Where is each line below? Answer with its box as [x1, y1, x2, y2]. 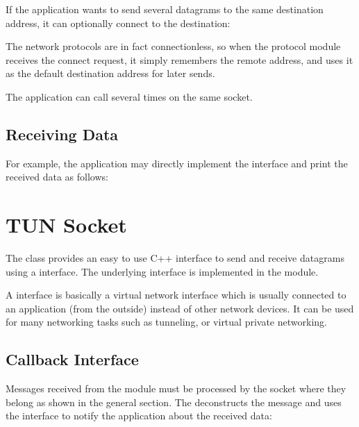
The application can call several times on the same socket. [6, 89, 253, 103]
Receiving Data [6, 123, 119, 144]
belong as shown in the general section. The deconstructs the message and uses [6, 394, 342, 409]
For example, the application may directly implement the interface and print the [6, 156, 348, 170]
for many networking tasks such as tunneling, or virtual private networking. [6, 315, 327, 329]
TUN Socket [6, 210, 127, 239]
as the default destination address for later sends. [6, 66, 215, 81]
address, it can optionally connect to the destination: [6, 15, 231, 30]
